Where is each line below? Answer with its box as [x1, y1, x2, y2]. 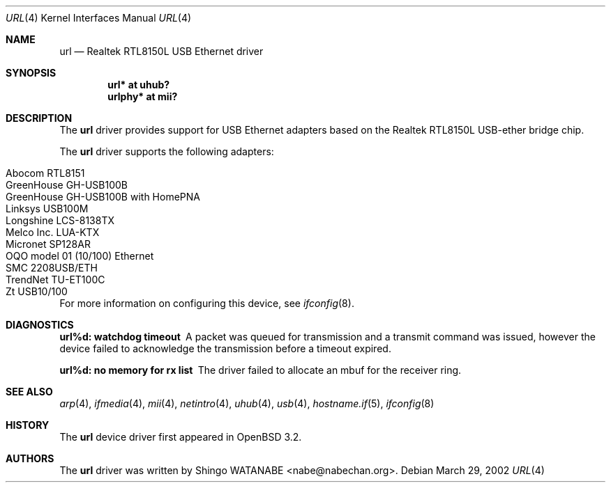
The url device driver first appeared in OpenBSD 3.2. [59, 431, 302, 443]
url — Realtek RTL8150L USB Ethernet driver [59, 45, 264, 57]
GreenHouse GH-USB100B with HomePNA [6, 191, 200, 203]
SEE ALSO [6, 386, 53, 398]
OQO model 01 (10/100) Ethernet [6, 250, 154, 262]
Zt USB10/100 [6, 285, 68, 297]
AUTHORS [6, 452, 54, 464]
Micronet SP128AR [6, 238, 91, 250]
